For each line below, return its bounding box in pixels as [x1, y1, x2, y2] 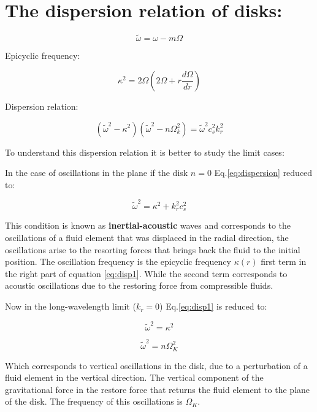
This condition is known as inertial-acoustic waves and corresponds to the [5, 219, 291, 232]
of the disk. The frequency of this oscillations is [5, 395, 183, 408]
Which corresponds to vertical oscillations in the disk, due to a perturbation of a [5, 359, 308, 372]
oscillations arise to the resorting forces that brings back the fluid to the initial [5, 243, 300, 256]
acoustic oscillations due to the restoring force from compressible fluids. [5, 279, 273, 292]
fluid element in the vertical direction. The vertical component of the [5, 371, 264, 384]
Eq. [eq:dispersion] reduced [214, 166, 313, 179]
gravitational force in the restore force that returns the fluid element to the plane [5, 383, 310, 395]
